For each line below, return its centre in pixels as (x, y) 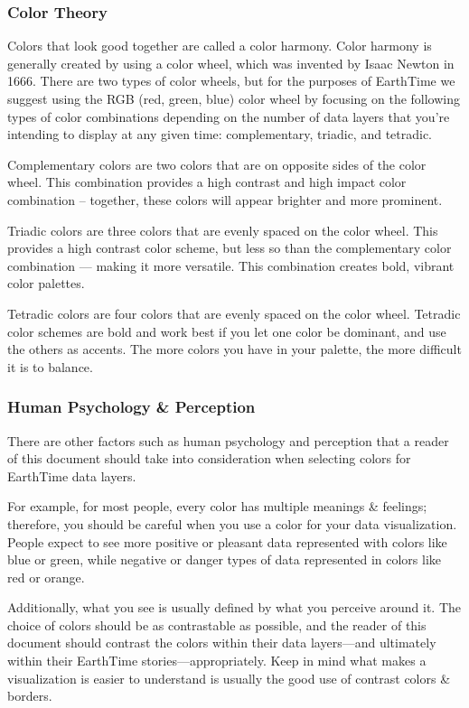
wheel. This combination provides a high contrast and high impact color (207, 182)
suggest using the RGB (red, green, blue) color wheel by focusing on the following (234, 98)
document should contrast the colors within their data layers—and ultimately (222, 643)
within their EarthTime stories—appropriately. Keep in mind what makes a (217, 661)
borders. (30, 696)
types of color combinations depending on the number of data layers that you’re (229, 116)
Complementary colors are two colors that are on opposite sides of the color (217, 164)
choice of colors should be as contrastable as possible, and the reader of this (217, 624)
